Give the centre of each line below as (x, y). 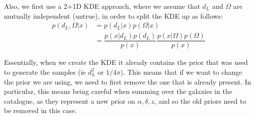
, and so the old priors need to (200, 101)
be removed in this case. (41, 110)
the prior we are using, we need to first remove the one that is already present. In (128, 81)
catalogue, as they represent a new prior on (70, 101)
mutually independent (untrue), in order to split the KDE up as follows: (113, 15)
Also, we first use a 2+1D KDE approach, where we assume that (102, 6)
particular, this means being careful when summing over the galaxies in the (118, 91)
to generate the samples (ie (45, 72)
